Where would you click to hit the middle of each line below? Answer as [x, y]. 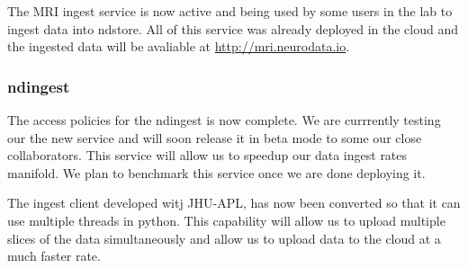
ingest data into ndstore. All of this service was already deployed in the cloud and [233, 28]
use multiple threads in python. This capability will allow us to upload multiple [226, 220]
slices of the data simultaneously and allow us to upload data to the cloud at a [224, 238]
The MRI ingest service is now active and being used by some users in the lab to [230, 11]
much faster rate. [54, 256]
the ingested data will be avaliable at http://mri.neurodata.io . [179, 46]
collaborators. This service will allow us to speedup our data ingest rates [207, 155]
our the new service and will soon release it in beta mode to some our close [215, 137]
